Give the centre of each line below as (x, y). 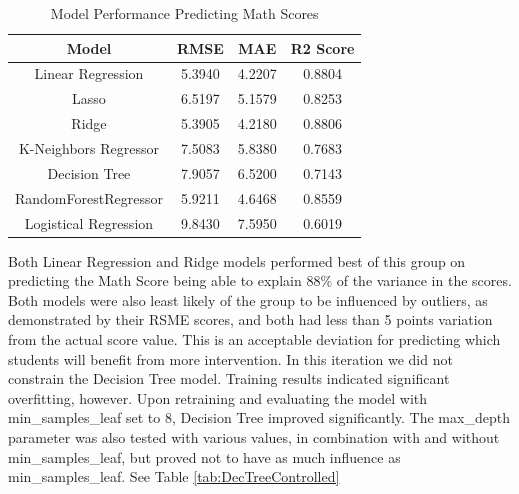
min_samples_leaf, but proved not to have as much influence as (204, 456)
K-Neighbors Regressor (89, 147)
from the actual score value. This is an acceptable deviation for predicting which (254, 338)
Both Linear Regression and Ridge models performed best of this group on (237, 260)
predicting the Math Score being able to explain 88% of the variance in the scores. (260, 280)
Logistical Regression (89, 222)
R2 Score (322, 47)
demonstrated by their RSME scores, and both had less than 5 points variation (250, 319)
